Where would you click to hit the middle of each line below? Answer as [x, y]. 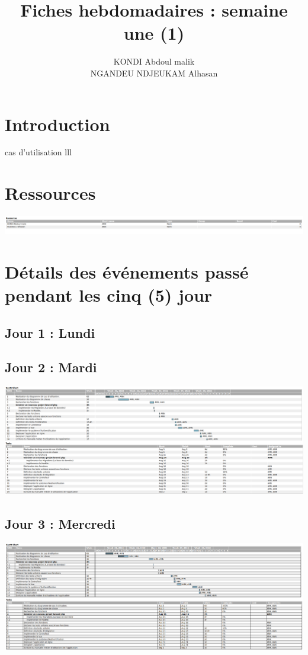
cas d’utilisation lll [38, 152]
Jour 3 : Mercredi [60, 523]
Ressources [50, 193]
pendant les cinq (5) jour [109, 295]
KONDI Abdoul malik [154, 61]
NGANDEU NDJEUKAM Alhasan [154, 73]
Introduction [57, 124]
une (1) [154, 33]
